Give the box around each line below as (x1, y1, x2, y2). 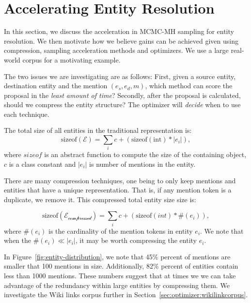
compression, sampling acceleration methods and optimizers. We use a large (4, 45, 229, 55)
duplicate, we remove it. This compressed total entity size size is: (4, 194, 196, 204)
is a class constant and (9, 159, 76, 169)
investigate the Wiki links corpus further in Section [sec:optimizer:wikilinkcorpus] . (4, 289, 248, 300)
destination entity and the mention (4, 80, 108, 91)
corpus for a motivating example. (22, 54, 121, 64)
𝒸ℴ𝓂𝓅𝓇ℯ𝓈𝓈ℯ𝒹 (68, 215, 92, 221)
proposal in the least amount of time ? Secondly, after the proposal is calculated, (4, 90, 241, 100)
